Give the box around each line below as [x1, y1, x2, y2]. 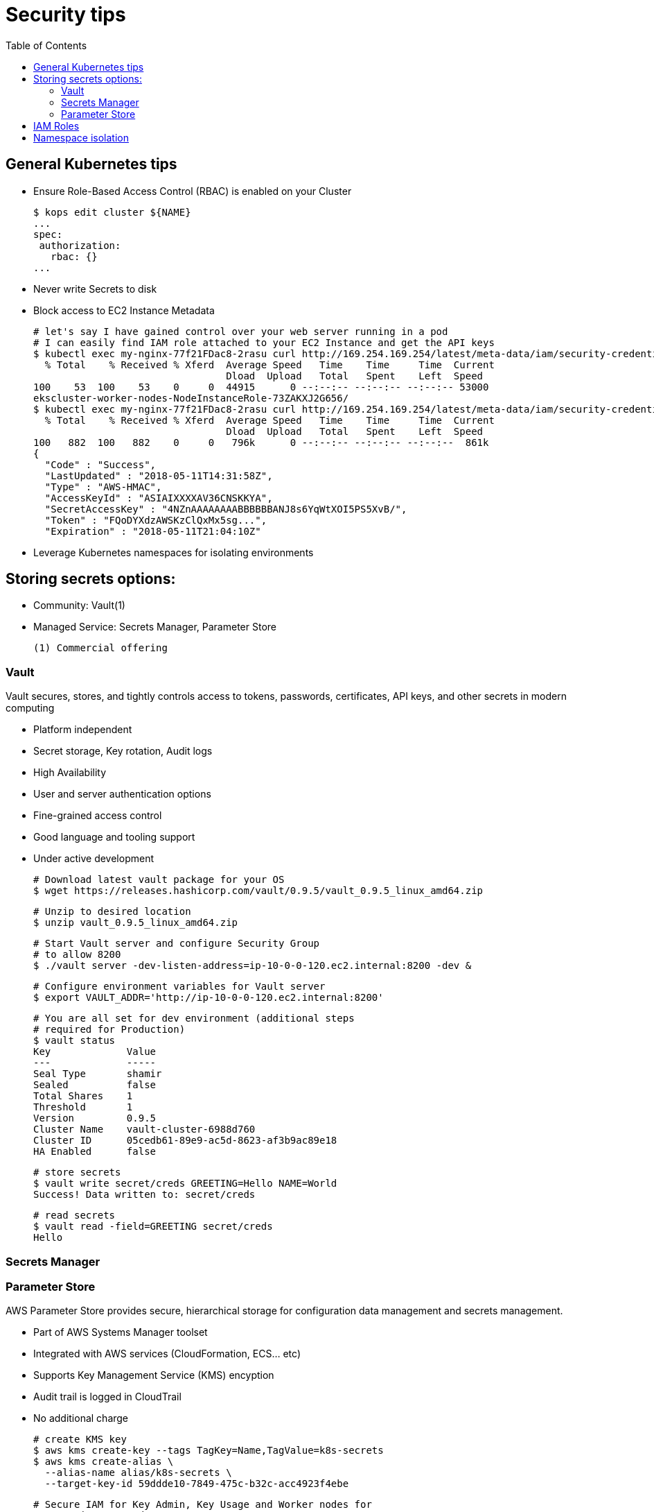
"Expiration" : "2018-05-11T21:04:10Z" [44, 525, 261, 537]
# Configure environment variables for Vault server [33, 981, 326, 993]
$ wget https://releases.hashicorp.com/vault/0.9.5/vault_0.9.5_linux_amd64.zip [33, 885, 484, 897]
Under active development [33, 852, 154, 865]
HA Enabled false [33, 1146, 157, 1158]
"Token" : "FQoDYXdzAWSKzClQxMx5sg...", [44, 514, 267, 526]
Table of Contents [6, 39, 87, 51]
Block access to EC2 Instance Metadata [33, 304, 215, 316]
